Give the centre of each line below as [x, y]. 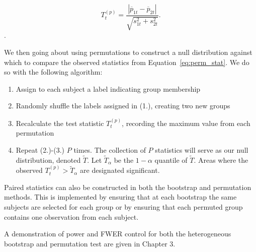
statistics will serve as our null [202, 149]
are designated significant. [120, 170]
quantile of [171, 160]
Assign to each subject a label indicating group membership [108, 88]
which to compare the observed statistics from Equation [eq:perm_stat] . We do [127, 62]
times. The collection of [110, 149]
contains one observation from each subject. [71, 216]
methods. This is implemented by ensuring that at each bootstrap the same [120, 197]
